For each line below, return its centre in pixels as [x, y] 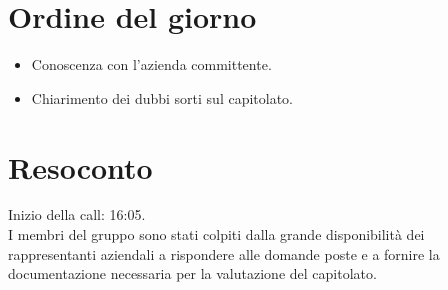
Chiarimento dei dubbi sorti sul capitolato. [162, 97]
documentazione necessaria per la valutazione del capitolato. [192, 273]
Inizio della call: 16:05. [77, 214]
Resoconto [80, 166]
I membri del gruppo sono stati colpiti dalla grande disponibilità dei [216, 234]
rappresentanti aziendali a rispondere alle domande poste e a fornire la [224, 253]
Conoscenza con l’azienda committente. [151, 64]
